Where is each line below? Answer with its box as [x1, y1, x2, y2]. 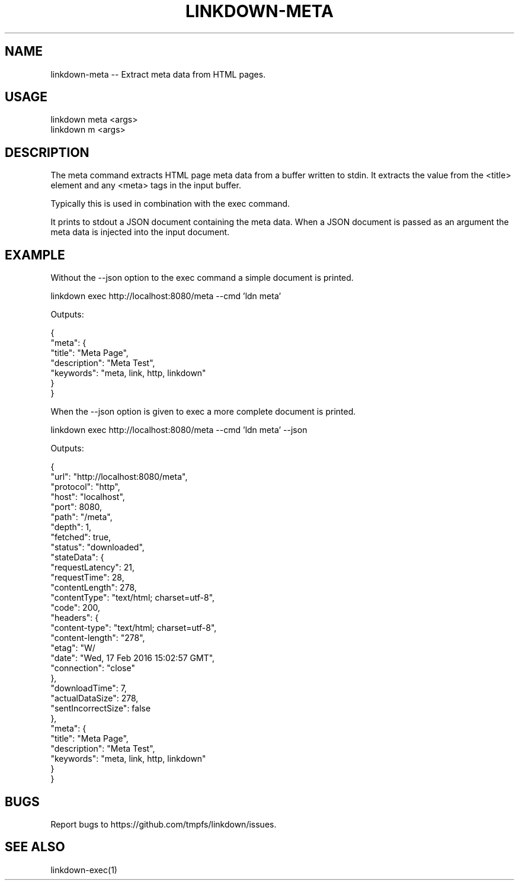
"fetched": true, [50, 532, 111, 543]
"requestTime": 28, [50, 572, 124, 583]
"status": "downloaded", [50, 542, 145, 553]
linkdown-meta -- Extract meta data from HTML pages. [50, 69, 266, 79]
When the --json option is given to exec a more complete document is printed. [50, 406, 356, 417]
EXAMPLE [5, 247, 65, 262]
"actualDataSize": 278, [50, 693, 139, 704]
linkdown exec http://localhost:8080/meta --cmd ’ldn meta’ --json [50, 425, 307, 435]
